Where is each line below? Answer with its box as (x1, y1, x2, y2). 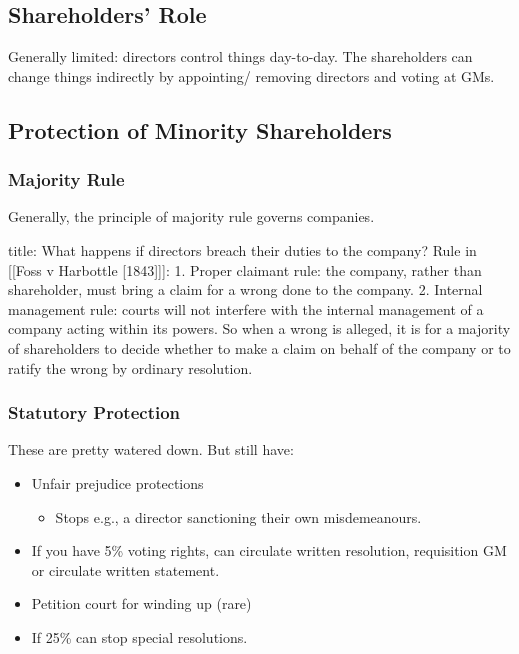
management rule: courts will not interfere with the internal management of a (8, 298, 484, 319)
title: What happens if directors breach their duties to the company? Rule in (8, 239, 477, 260)
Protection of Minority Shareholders (8, 114, 392, 145)
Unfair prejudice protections (31, 472, 204, 493)
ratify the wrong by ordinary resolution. (8, 357, 253, 378)
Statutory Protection (8, 400, 181, 425)
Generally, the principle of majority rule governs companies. (8, 206, 375, 227)
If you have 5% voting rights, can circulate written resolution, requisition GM (31, 540, 507, 561)
